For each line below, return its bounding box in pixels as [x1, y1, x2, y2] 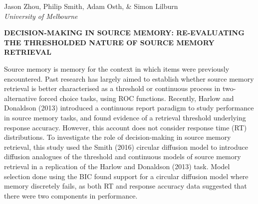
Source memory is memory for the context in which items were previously [4, 63, 230, 74]
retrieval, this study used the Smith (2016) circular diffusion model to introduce [4, 141, 248, 152]
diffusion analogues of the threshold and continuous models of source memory [4, 151, 241, 162]
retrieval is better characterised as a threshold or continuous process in [4, 83, 221, 94]
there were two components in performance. [4, 190, 138, 201]
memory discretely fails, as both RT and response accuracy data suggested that [4, 181, 247, 191]
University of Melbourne [4, 10, 78, 21]
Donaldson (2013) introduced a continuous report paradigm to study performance [4, 102, 254, 113]
